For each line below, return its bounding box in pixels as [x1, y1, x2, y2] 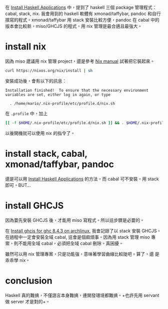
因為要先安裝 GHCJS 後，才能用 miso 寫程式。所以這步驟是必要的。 [5, 217, 145, 223]
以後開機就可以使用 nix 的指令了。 [5, 130, 75, 136]
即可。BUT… [5, 182, 31, 188]
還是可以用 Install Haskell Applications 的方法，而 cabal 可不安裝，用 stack [5, 176, 159, 182]
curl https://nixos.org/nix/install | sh [5, 68, 93, 73]
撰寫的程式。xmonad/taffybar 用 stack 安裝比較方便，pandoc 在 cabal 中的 [5, 17, 160, 23]
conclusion [5, 275, 52, 286]
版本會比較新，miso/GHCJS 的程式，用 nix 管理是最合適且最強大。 [5, 23, 142, 29]
